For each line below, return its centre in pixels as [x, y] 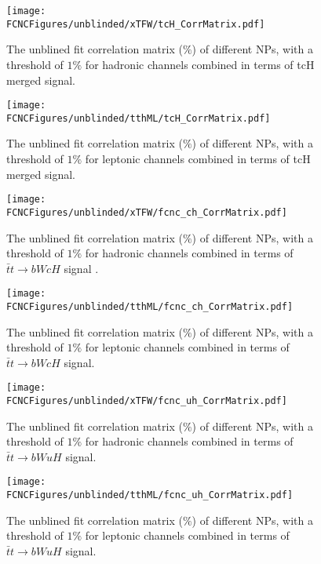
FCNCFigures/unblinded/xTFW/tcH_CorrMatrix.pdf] [136, 24]
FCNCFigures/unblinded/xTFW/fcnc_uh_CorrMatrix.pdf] [147, 401]
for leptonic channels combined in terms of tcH [198, 158]
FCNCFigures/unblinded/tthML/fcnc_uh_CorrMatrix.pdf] [150, 495]
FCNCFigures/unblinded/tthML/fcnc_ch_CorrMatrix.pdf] [150, 306]
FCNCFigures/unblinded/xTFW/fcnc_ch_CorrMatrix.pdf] [147, 212]
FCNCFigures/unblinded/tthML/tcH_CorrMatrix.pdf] [139, 118]
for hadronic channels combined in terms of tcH [200, 64]
